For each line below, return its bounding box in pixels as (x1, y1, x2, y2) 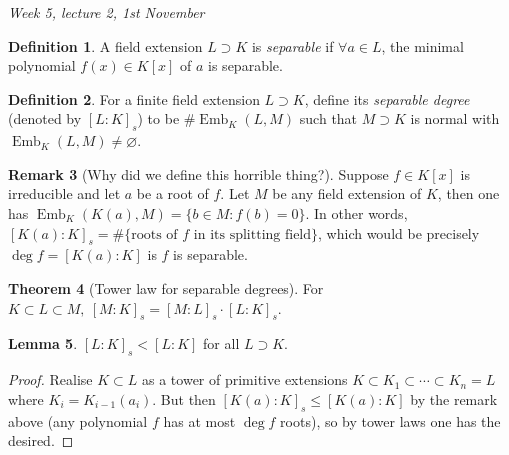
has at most (163, 410, 236, 431)
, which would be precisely (318, 222, 480, 243)
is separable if (251, 35, 334, 56)
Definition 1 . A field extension (8, 35, 203, 56)
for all (203, 333, 240, 354)
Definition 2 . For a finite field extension (8, 88, 260, 109)
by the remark (410, 388, 498, 409)
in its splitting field (193, 227, 312, 242)
